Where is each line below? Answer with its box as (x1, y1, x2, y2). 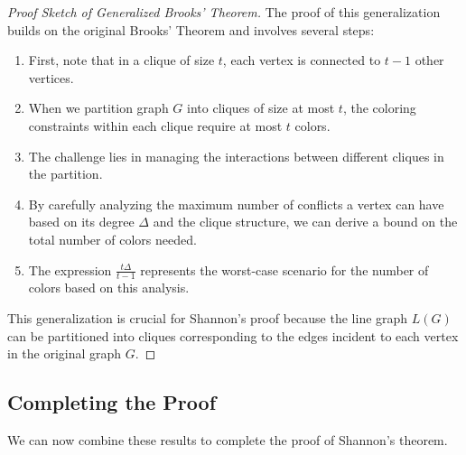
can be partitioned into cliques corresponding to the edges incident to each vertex (7, 326, 459, 345)
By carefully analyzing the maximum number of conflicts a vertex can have (28, 194, 444, 213)
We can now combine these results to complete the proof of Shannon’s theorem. (7, 430, 448, 449)
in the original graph (7, 344, 122, 363)
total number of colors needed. (28, 229, 197, 248)
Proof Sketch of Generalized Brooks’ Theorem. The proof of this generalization (7, 3, 441, 21)
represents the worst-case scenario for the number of (140, 260, 429, 279)
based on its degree (28, 212, 135, 231)
